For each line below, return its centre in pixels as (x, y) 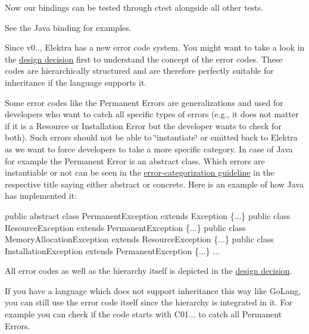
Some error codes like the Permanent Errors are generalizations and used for (144, 102)
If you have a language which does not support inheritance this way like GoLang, (153, 290)
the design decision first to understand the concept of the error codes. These (144, 59)
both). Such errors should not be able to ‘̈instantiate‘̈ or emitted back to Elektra (151, 137)
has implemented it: (41, 196)
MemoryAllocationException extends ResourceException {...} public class (139, 239)
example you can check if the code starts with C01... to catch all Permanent (143, 314)
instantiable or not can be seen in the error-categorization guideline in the (140, 172)
